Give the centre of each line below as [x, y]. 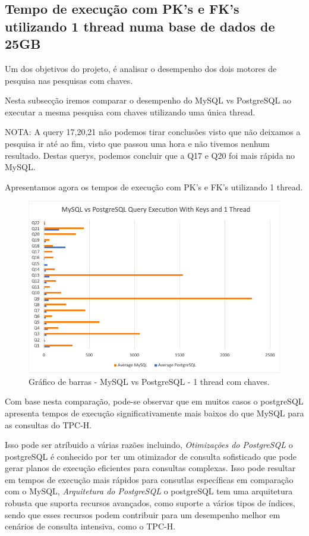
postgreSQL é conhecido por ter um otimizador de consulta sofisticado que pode [151, 456]
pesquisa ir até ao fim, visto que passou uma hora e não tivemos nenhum [137, 143]
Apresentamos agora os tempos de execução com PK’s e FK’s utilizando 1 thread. [154, 186]
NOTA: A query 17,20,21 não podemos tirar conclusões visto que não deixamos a [153, 132]
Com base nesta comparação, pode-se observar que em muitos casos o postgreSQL [154, 401]
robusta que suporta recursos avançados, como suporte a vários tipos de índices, [150, 503]
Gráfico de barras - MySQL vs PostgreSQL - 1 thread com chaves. [149, 381]
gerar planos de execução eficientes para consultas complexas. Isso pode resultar [150, 468]
